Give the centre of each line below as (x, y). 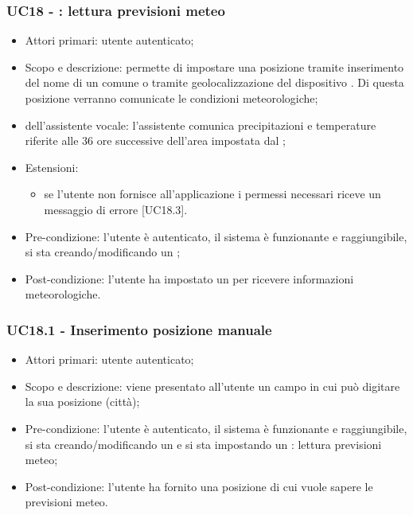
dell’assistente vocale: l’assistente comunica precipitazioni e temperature (201, 125)
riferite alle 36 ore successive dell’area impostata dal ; (155, 140)
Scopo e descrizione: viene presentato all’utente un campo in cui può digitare (212, 386)
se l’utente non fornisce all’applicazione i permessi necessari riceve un (212, 194)
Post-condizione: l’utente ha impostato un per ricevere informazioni (189, 278)
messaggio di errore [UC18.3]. (116, 209)
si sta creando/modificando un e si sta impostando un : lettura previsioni (203, 444)
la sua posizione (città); (82, 402)
